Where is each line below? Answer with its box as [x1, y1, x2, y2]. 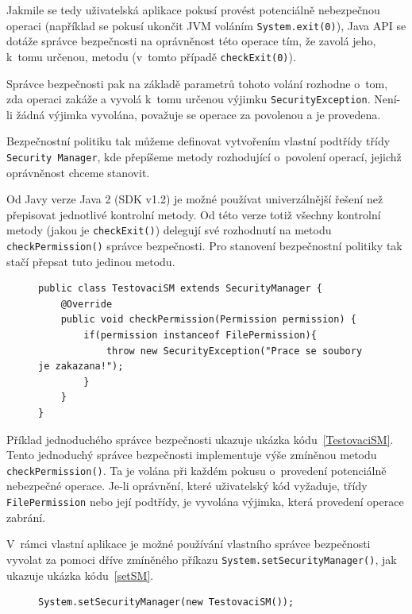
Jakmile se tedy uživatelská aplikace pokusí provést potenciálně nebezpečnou [6, 2, 380, 17]
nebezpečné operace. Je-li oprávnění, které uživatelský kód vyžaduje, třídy [6, 477, 368, 494]
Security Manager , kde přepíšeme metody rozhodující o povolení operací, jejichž [6, 148, 402, 164]
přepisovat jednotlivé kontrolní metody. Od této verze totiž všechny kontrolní [6, 206, 381, 222]
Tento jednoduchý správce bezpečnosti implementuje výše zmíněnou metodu [6, 446, 377, 463]
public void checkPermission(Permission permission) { [60, 314, 356, 326]
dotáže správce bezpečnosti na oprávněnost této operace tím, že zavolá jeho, [6, 33, 376, 49]
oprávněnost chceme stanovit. [6, 164, 150, 180]
